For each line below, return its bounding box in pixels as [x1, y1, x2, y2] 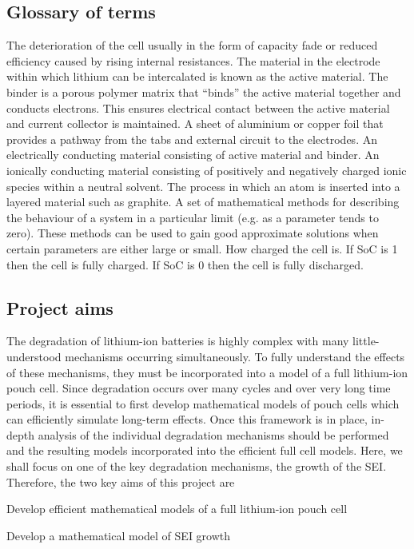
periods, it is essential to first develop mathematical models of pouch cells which [6, 395, 400, 412]
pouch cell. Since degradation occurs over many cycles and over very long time [6, 380, 391, 396]
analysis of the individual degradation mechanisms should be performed [38, 426, 389, 443]
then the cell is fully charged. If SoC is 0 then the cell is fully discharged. [6, 256, 364, 273]
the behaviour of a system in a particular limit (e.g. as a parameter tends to [6, 209, 379, 225]
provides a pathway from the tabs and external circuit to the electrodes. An [6, 130, 377, 147]
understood [6, 348, 62, 364]
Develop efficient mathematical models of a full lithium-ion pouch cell [6, 500, 348, 517]
